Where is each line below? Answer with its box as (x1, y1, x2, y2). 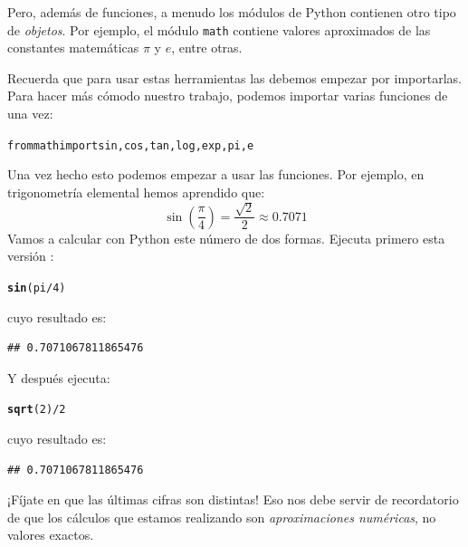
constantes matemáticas (7, 38, 139, 57)
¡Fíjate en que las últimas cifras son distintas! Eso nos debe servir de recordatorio (7, 490, 459, 509)
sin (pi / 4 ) (7, 281, 66, 294)
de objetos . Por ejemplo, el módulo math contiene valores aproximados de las (7, 20, 431, 39)
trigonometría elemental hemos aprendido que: (7, 182, 265, 201)
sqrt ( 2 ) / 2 (7, 403, 66, 417)
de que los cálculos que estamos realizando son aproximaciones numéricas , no (7, 507, 436, 526)
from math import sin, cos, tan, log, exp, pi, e (7, 139, 254, 152)
